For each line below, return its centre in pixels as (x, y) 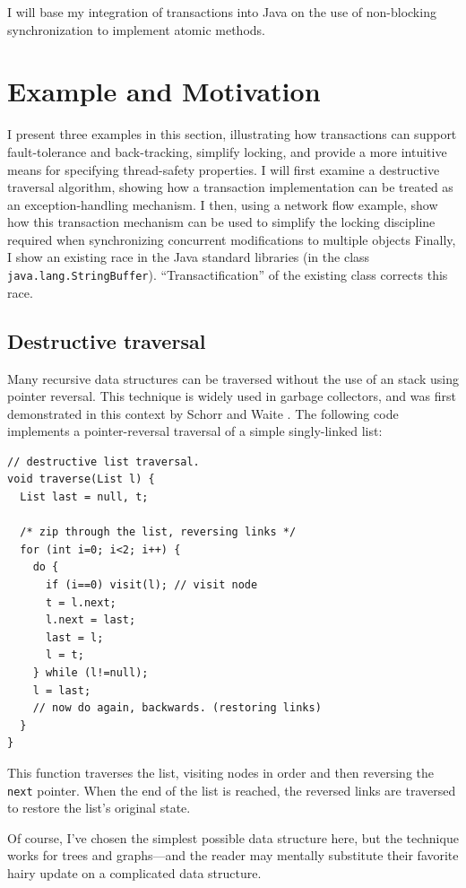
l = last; (62, 690)
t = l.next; (81, 602)
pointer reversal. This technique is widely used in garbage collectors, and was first (232, 396)
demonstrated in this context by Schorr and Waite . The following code (203, 413)
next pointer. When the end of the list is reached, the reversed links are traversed (232, 790)
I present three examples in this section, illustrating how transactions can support (232, 134)
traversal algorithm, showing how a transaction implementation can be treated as (230, 187)
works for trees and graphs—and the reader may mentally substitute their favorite (233, 855)
